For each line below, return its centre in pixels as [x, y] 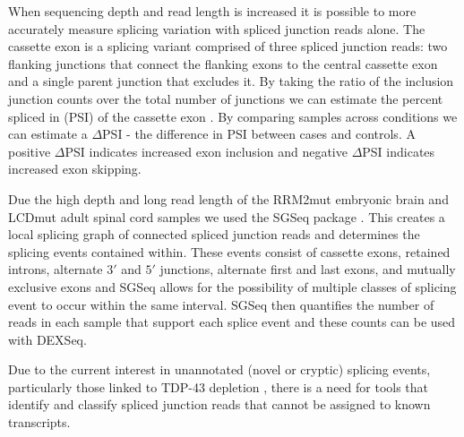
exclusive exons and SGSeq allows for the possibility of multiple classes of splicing [232, 286]
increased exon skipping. [75, 169]
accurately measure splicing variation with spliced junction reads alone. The [217, 28]
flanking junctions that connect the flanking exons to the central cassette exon [223, 63]
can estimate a [48, 134]
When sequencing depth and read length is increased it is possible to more [212, 11]
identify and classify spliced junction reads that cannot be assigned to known [219, 404]
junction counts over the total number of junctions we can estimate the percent [226, 98]
